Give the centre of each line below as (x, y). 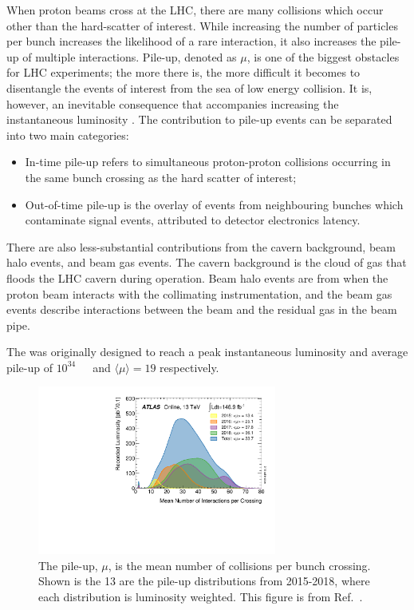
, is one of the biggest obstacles (323, 56)
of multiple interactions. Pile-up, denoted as (130, 56)
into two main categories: (68, 135)
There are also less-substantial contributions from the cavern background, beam (201, 246)
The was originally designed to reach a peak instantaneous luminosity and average (207, 352)
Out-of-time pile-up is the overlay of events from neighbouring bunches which (214, 204)
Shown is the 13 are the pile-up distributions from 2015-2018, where (204, 581)
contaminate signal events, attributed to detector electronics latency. (193, 220)
